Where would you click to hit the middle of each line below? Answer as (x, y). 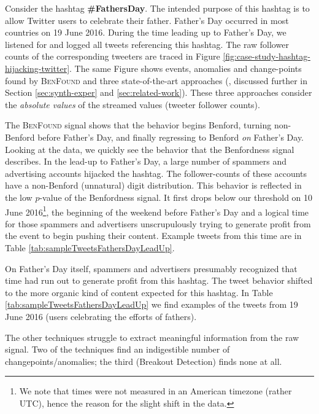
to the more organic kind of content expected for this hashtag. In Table (139, 292)
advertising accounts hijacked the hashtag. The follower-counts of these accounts (156, 173)
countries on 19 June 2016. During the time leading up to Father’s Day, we (146, 32)
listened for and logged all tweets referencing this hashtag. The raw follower (147, 44)
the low (19, 197)
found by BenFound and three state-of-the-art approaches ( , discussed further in (156, 80)
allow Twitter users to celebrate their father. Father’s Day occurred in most (147, 20)
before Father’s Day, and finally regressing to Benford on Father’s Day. (171, 137)
